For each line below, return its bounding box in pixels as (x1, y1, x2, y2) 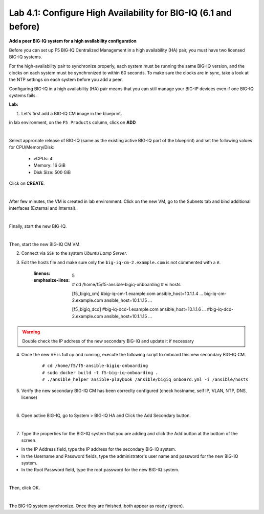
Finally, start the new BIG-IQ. (9, 223, 67, 229)
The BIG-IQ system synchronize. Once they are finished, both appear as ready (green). (9, 503, 184, 509)
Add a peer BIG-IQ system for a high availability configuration (9, 38, 137, 44)
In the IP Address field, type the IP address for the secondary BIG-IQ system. (21, 446, 176, 452)
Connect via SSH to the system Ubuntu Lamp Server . (21, 250, 128, 256)
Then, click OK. (9, 485, 40, 491)
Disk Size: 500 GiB (33, 169, 71, 175)
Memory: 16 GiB (33, 162, 66, 169)
